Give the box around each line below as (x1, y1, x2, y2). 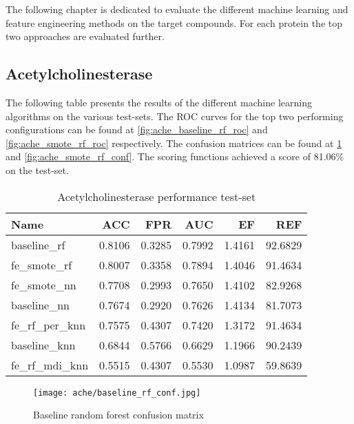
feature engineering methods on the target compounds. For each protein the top (6, 15, 343, 30)
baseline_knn (11, 336, 76, 353)
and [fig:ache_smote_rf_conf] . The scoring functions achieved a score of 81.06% (6, 149, 344, 164)
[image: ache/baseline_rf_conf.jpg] (33, 387, 201, 398)
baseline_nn (11, 296, 70, 313)
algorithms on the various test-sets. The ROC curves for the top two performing (6, 108, 344, 123)
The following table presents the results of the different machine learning (6, 95, 312, 109)
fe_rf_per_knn (11, 316, 86, 333)
